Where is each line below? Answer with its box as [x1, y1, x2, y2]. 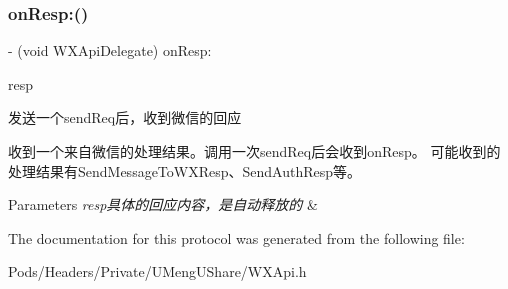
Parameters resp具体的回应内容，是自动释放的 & [8, 194, 318, 215]
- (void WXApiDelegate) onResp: [8, 40, 212, 61]
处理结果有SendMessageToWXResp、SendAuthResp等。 [8, 160, 362, 181]
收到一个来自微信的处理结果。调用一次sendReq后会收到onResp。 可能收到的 [8, 141, 501, 161]
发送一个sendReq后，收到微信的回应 [8, 107, 242, 128]
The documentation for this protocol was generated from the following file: [8, 227, 465, 248]
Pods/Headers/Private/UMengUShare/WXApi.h [8, 261, 307, 282]
